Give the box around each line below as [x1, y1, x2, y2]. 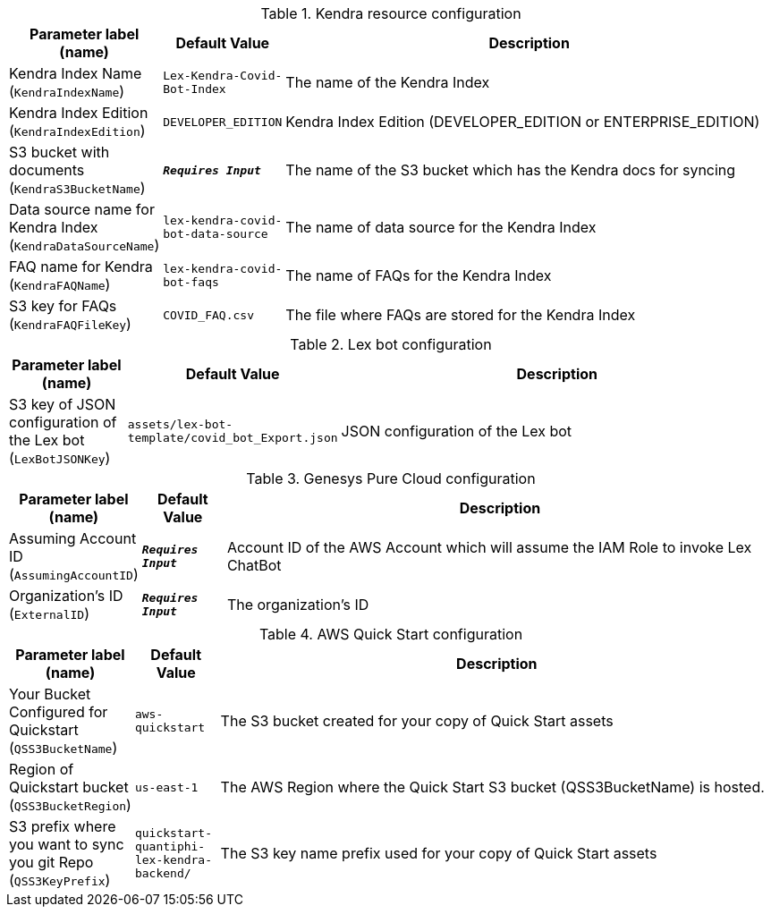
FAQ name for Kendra [9, 258, 153, 275]
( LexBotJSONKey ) [9, 449, 111, 467]
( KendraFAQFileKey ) [9, 315, 131, 333]
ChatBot [226, 556, 282, 574]
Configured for [9, 703, 108, 721]
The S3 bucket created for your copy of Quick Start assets [220, 712, 614, 730]
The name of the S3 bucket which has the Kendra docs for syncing [285, 161, 736, 179]
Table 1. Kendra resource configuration [260, 4, 521, 22]
